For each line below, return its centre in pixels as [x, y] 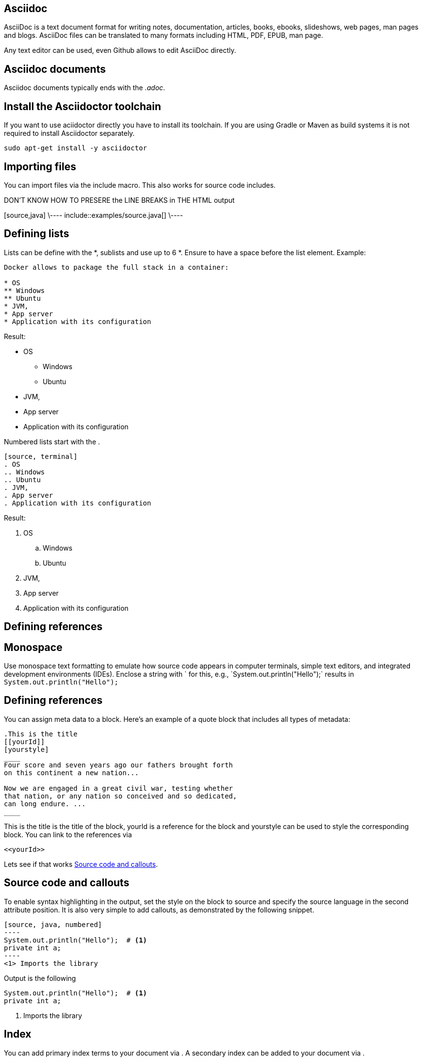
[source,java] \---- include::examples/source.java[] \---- [94, 215]
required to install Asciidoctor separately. [69, 133]
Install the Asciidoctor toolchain [82, 106]
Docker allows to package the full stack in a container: [116, 267]
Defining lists [37, 234]
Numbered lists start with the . [52, 441]
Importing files [40, 166]
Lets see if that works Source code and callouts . [81, 864]
